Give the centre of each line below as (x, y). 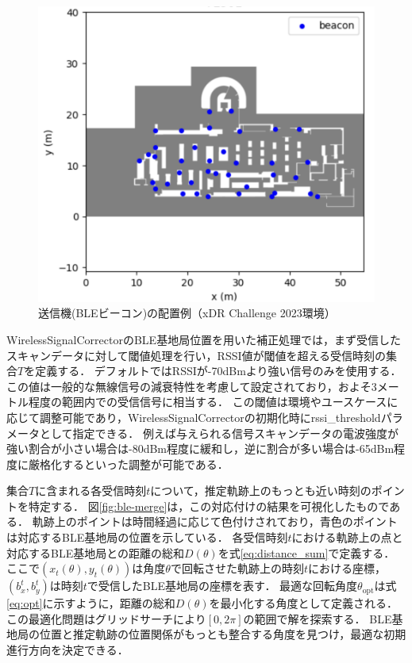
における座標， (347, 568)
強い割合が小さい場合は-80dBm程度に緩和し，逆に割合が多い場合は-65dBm (200, 448)
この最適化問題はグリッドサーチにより (106, 618)
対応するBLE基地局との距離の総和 (96, 552)
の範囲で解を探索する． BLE (318, 618)
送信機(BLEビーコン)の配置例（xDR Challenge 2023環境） (187, 313)
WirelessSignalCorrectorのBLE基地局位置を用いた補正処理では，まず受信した (204, 339)
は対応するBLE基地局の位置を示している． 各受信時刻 (147, 537)
